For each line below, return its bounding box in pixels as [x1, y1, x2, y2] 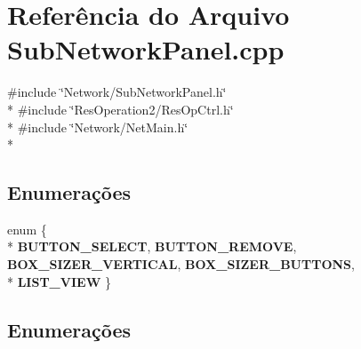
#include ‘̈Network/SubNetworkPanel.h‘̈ [7, 83, 227, 101]
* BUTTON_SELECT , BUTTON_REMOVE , [7, 237, 297, 256]
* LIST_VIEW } [7, 272, 111, 290]
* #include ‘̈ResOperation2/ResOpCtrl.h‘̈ [7, 99, 234, 118]
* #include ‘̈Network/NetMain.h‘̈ [7, 117, 189, 136]
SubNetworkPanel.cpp [7, 31, 285, 67]
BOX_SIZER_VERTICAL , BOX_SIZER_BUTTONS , [7, 255, 355, 274]
